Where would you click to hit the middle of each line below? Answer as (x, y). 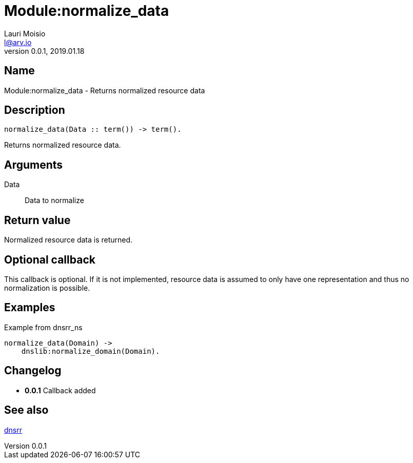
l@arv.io (18, 42)
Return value (37, 220)
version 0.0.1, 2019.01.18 (44, 51)
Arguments (34, 165)
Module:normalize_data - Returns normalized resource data (105, 90)
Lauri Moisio (25, 33)
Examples (30, 308)
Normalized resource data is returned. (68, 240)
